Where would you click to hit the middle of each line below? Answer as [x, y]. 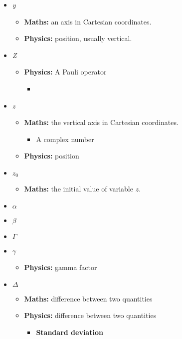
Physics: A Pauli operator [65, 72]
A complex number [65, 139]
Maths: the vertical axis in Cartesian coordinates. [101, 122]
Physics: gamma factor [61, 267]
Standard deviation [70, 332]
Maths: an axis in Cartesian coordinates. [88, 21]
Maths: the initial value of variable [79, 189]
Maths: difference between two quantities [88, 298]
